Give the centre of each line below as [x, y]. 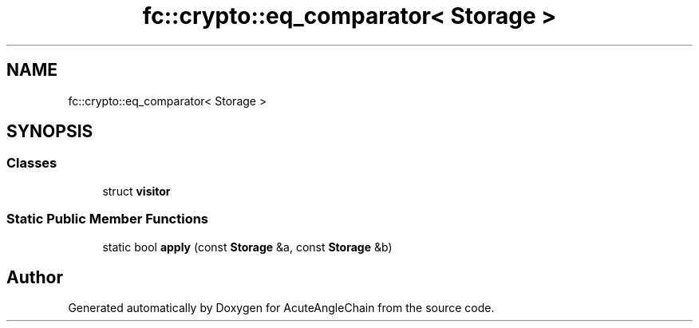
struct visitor [136, 191]
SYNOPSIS [50, 132]
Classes [32, 163]
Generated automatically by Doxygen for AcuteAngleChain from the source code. [281, 308]
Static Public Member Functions [108, 219]
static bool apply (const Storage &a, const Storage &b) [247, 247]
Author [35, 277]
